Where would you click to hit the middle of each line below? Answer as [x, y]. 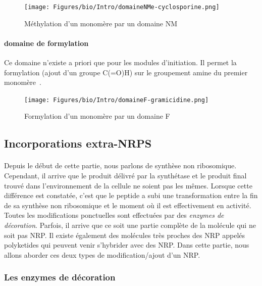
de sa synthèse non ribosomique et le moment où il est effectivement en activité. [128, 205]
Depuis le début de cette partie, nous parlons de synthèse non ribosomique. [120, 165]
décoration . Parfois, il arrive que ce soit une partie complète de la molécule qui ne [130, 225]
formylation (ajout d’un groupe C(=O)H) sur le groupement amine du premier [126, 72]
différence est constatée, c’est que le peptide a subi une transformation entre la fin [131, 195]
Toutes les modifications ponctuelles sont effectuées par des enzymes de [114, 215]
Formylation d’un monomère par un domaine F [97, 116]
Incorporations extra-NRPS [78, 143]
